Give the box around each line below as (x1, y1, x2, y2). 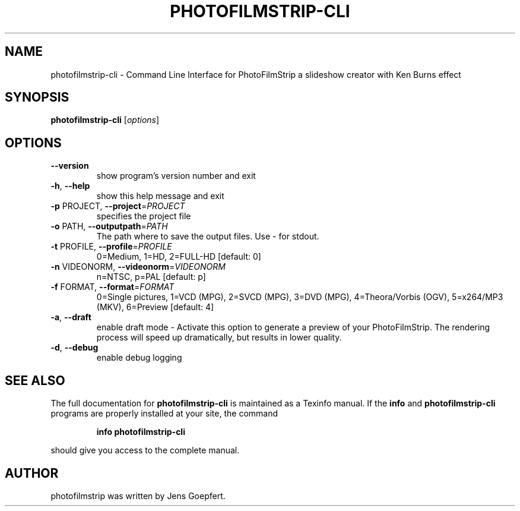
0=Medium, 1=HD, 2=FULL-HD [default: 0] (96, 251, 261, 262)
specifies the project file (96, 211, 191, 222)
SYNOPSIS (5, 90, 69, 105)
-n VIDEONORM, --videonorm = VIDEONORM (50, 261, 226, 272)
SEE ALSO (5, 373, 65, 388)
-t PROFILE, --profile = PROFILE (50, 241, 172, 252)
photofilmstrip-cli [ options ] (50, 115, 160, 125)
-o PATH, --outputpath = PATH (50, 221, 168, 232)
